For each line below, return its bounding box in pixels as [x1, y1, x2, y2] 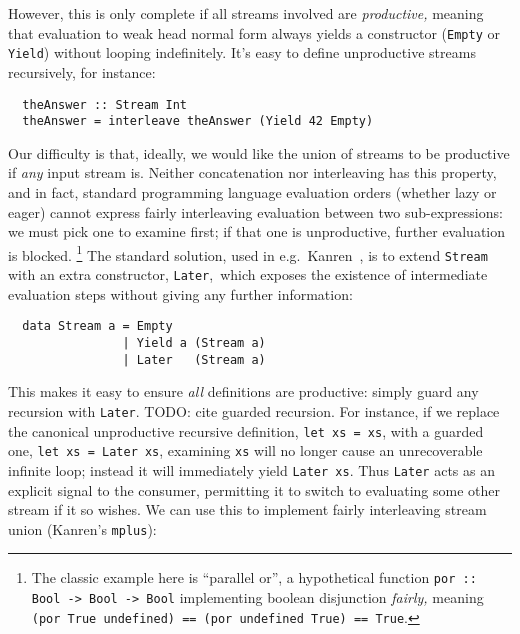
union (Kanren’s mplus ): [8, 518, 157, 539]
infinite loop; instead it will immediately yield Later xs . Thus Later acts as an [8, 459, 495, 480]
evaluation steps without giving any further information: [8, 283, 353, 304]
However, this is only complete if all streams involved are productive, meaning [8, 3, 484, 23]
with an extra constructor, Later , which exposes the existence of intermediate [8, 264, 488, 285]
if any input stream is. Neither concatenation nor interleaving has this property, [8, 162, 497, 183]
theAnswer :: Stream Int [22, 97, 187, 112]
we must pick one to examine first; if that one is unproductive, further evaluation [8, 221, 506, 242]
